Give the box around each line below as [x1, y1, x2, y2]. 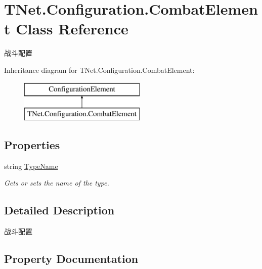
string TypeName [4, 160, 58, 171]
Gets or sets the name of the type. [4, 177, 109, 188]
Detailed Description [4, 202, 115, 218]
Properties [4, 137, 60, 153]
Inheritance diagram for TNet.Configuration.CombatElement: [4, 64, 195, 75]
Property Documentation [4, 251, 139, 266]
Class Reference [16, 18, 128, 39]
